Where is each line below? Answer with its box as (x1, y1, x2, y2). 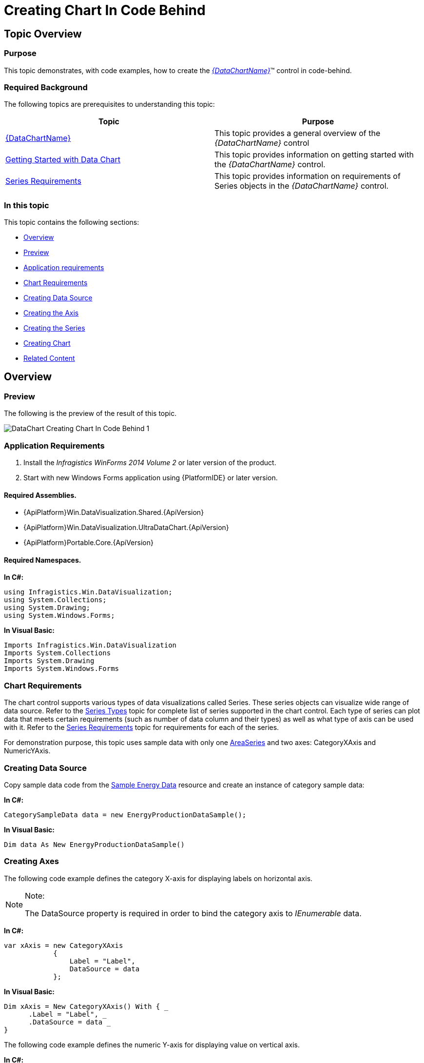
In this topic (4, 200, 49, 210)
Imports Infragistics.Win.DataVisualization (4, 641, 177, 650)
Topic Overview (4, 27, 82, 40)
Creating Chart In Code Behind (4, 2, 206, 19)
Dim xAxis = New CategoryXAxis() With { (4, 1002, 160, 1010)
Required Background (4, 82, 88, 92)
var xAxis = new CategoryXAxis (4, 941, 123, 949)
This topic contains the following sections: (4, 218, 139, 227)
